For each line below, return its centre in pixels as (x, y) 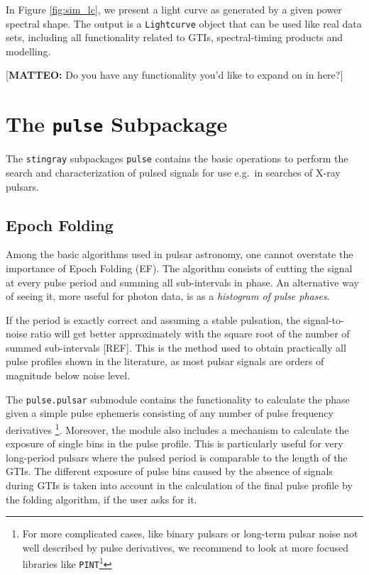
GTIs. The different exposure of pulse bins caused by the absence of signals (169, 471)
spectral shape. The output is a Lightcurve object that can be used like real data (184, 23)
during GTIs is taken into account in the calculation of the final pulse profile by (179, 485)
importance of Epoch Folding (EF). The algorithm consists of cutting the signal (179, 268)
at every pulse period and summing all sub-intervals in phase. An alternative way (182, 282)
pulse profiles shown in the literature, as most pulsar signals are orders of (165, 361)
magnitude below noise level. (68, 375)
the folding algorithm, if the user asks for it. (101, 499)
